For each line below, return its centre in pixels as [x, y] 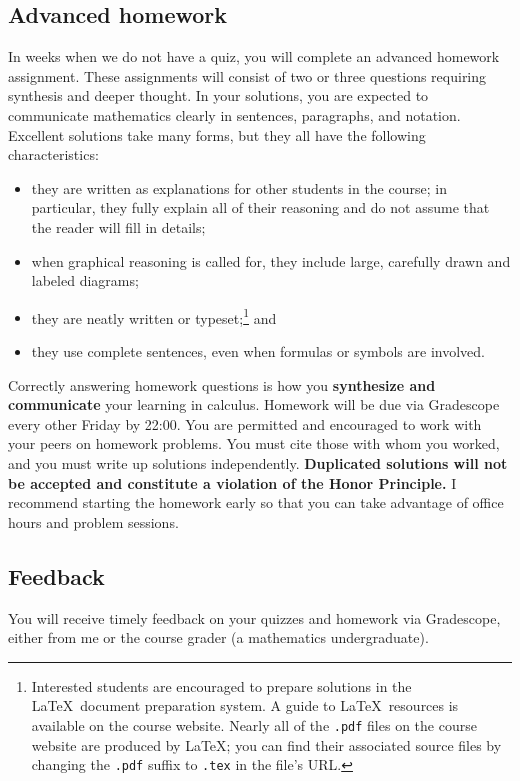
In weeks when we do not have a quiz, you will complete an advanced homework [254, 56]
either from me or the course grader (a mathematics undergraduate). [218, 637]
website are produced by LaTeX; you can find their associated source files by [266, 744]
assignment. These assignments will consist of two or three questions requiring [247, 75]
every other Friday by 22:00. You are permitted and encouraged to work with [245, 423]
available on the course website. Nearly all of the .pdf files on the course [254, 724]
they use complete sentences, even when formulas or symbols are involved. [258, 350]
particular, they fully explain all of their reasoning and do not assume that [260, 207]
